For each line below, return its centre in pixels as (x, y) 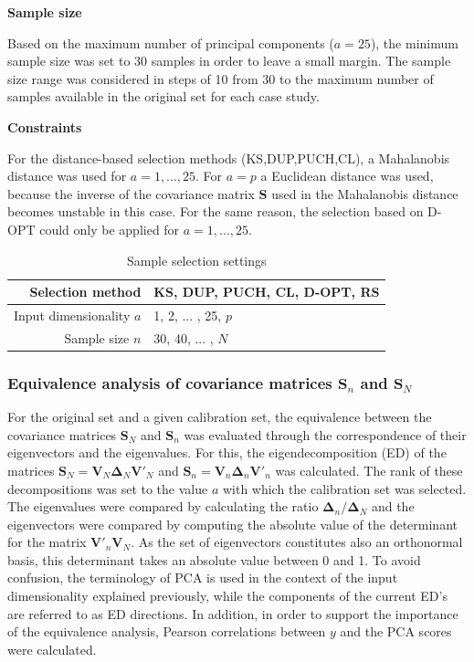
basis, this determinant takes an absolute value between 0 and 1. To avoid (214, 559)
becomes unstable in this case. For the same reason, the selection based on (216, 211)
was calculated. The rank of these (369, 470)
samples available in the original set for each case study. (163, 96)
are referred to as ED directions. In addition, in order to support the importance (233, 613)
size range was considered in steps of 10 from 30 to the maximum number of (221, 78)
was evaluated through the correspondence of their (325, 434)
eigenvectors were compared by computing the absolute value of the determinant (232, 524)
